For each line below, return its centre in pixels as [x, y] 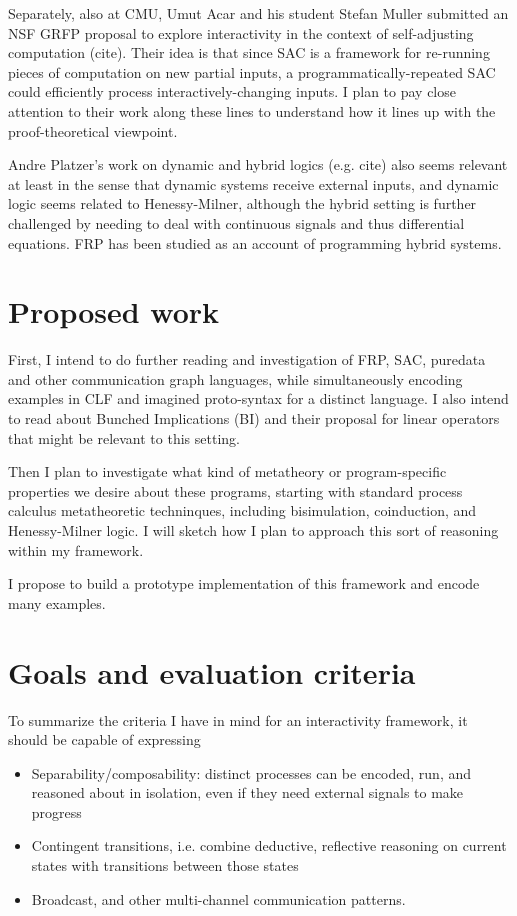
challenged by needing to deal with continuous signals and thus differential [236, 222]
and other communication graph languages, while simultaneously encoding [235, 378]
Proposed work [114, 311]
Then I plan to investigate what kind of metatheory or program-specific [227, 471]
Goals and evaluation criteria [212, 671]
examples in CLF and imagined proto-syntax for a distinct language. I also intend [258, 398]
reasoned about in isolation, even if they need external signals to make [247, 792]
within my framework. [76, 549]
